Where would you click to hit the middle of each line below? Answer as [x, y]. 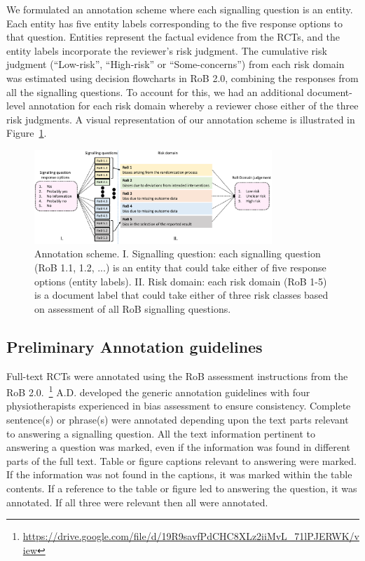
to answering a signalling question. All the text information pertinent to [161, 433]
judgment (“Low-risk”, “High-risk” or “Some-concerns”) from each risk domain [175, 64]
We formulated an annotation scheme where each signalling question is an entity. [180, 9]
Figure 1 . [27, 133]
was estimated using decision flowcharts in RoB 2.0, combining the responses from [182, 77]
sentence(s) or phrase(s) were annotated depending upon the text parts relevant [178, 419]
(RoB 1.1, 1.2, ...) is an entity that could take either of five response [180, 267]
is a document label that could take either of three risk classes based [181, 295]
